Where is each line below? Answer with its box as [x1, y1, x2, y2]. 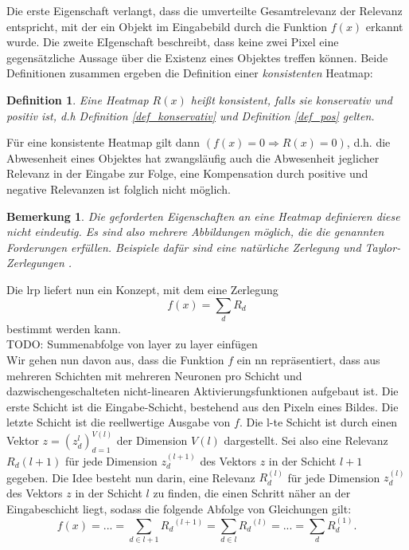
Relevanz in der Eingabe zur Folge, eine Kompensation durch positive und [6, 165, 368, 182]
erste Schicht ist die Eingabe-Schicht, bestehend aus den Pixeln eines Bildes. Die [6, 398, 399, 414]
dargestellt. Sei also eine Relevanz [224, 432, 388, 449]
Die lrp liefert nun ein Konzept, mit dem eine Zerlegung [6, 281, 279, 297]
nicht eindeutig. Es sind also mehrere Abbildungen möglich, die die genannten [6, 223, 384, 240]
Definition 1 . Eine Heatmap [6, 91, 149, 108]
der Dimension [116, 432, 188, 449]
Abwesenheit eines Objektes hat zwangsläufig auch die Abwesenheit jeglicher [6, 149, 380, 166]
